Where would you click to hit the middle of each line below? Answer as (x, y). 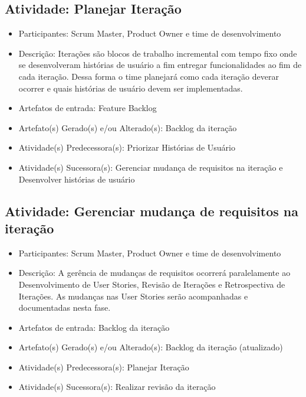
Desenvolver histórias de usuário (77, 179)
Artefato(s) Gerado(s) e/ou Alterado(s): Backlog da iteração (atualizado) (151, 347)
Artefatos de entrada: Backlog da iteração (94, 327)
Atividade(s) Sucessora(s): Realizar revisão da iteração (117, 387)
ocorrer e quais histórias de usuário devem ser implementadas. (131, 88)
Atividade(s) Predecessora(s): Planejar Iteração (104, 367)
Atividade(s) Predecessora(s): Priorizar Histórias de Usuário (127, 147)
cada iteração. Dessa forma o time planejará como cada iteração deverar (149, 76)
